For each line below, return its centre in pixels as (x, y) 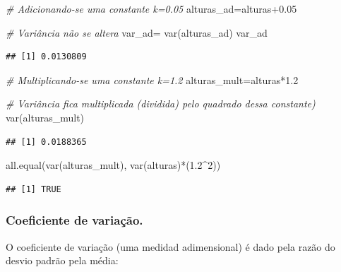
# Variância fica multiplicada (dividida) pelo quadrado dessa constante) (161, 104)
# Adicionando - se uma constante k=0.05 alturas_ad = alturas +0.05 (151, 8)
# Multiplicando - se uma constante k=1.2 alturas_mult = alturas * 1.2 (152, 79)
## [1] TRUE (34, 189)
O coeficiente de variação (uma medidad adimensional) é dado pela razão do (170, 246)
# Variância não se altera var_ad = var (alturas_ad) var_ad (137, 32)
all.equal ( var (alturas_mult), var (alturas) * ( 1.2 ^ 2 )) (113, 165)
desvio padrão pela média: (62, 260)
